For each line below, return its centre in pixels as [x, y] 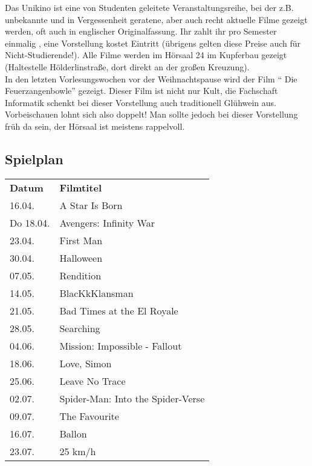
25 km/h [78, 451]
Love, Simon [86, 363]
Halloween [81, 258]
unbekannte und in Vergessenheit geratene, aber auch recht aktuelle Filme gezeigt [156, 19]
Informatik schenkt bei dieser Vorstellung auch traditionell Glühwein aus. [141, 102]
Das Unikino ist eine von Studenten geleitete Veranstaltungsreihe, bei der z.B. [149, 7]
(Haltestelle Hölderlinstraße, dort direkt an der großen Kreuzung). [127, 66]
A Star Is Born [91, 205]
